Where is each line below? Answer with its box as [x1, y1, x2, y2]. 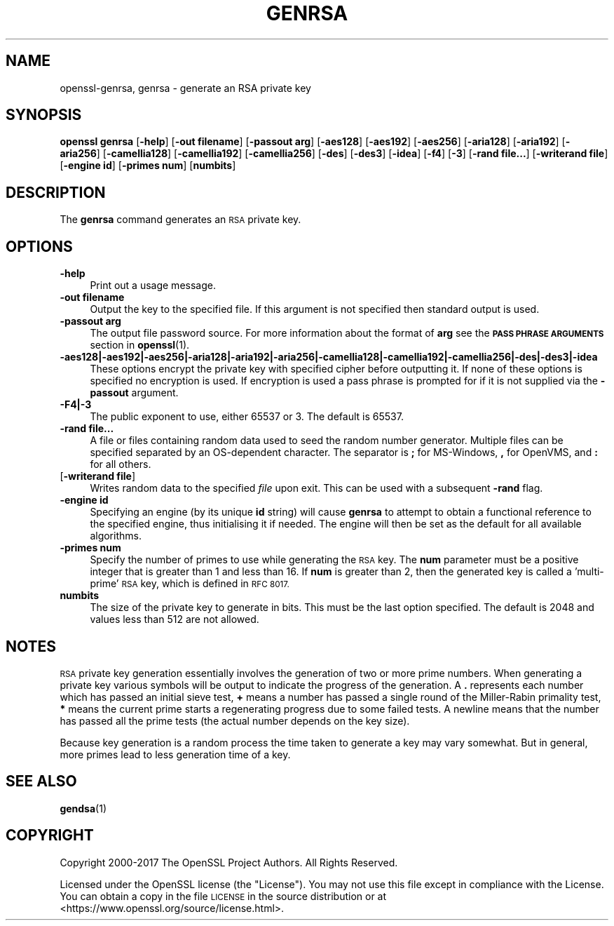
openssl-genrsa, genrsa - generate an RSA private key [60, 81, 311, 94]
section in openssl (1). [90, 339, 190, 351]
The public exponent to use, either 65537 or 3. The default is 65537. [90, 410, 404, 423]
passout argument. [90, 387, 179, 399]
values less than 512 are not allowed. [90, 613, 259, 626]
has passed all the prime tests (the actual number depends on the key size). [60, 714, 410, 727]
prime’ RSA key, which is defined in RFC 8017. [90, 577, 289, 590]
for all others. [90, 458, 151, 471]
